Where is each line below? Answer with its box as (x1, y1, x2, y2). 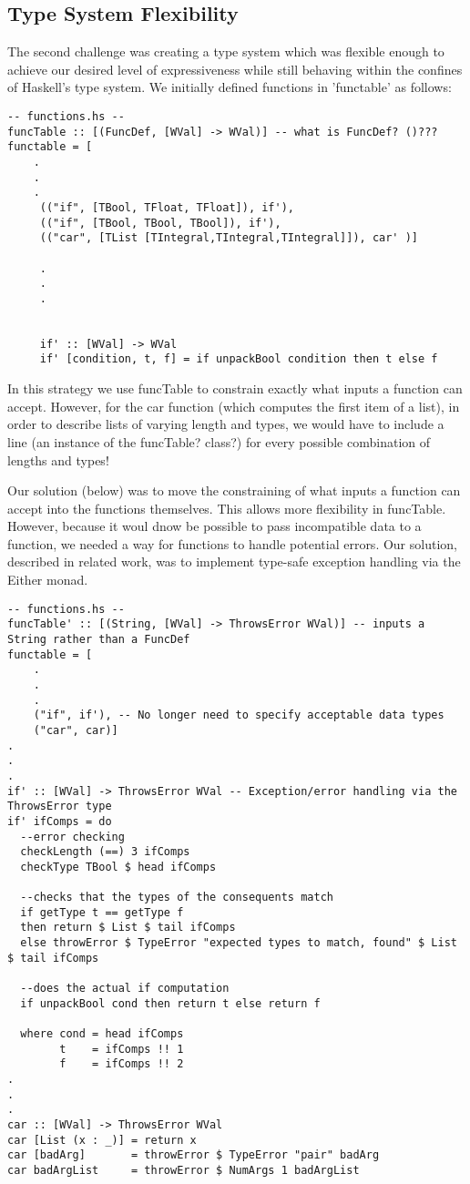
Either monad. (7, 570, 88, 589)
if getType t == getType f (20, 905, 184, 919)
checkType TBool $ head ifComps (20, 860, 217, 873)
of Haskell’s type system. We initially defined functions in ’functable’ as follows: (7, 77, 452, 97)
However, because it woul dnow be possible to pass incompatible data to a (7, 516, 422, 536)
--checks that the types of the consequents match (20, 891, 333, 904)
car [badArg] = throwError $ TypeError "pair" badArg (7, 1148, 380, 1162)
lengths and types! (7, 450, 109, 469)
